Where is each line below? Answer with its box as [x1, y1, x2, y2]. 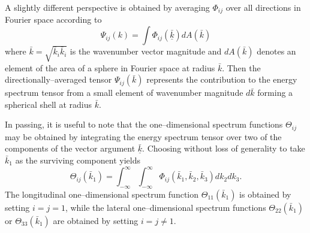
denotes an [257, 45, 296, 58]
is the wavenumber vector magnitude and [70, 45, 222, 58]
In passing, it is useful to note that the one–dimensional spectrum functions [5, 118, 283, 131]
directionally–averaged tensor [5, 73, 112, 86]
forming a [257, 86, 293, 99]
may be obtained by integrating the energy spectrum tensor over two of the [5, 130, 282, 143]
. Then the [222, 61, 261, 74]
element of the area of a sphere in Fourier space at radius [5, 61, 215, 74]
